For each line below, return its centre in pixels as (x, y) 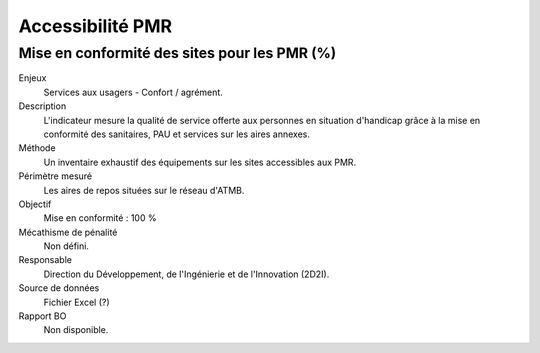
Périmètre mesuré (55, 176)
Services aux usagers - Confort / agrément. (133, 92)
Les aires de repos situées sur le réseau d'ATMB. (144, 190)
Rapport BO (42, 316)
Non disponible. (76, 330)
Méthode (37, 148)
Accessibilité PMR (95, 26)
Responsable (45, 260)
